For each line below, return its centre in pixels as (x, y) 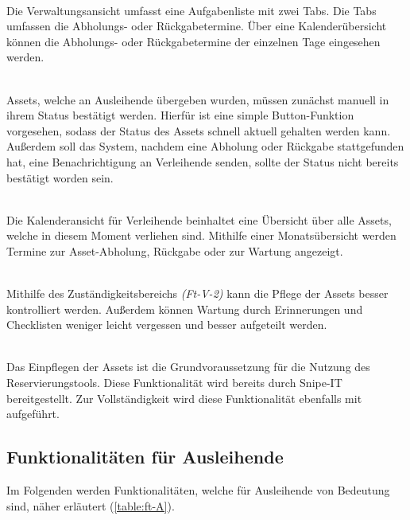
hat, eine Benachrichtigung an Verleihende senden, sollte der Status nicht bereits (203, 161)
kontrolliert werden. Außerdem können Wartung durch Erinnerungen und (185, 309)
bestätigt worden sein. (60, 177)
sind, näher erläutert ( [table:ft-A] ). (91, 505)
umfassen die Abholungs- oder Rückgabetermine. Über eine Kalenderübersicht (197, 26)
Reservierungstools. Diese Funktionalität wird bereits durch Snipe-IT (174, 383)
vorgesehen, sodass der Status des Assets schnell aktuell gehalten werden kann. (199, 130)
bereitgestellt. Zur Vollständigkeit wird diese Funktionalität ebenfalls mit (184, 398)
